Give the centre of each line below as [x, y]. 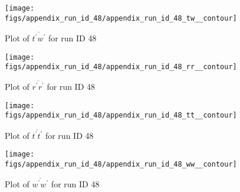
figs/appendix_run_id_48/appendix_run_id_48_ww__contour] [121, 165]
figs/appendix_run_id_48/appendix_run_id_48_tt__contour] [121, 115]
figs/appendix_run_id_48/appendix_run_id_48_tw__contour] [121, 18]
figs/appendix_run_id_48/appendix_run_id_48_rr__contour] [121, 67]
